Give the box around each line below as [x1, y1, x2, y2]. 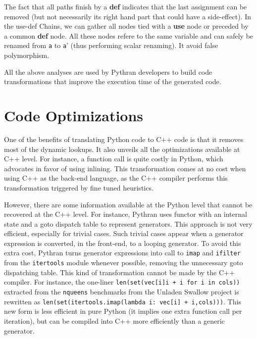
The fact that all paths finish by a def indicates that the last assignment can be [4, 1, 247, 11]
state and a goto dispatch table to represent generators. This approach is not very [4, 218, 253, 229]
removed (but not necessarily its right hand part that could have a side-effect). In [4, 11, 252, 21]
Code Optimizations [4, 105, 144, 125]
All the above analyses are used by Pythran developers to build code [4, 66, 212, 77]
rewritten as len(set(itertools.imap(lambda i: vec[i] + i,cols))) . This [4, 296, 241, 306]
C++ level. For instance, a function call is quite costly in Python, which [4, 153, 223, 164]
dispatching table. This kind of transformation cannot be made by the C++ [4, 267, 235, 277]
